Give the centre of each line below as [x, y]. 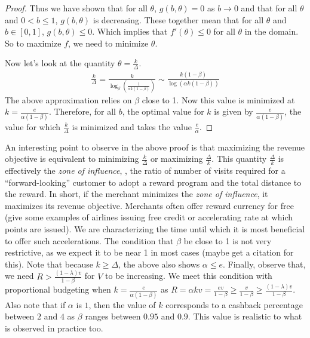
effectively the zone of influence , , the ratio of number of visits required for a [145, 170]
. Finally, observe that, [264, 264]
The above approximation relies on [68, 99]
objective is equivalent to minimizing [72, 159]
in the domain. [271, 31]
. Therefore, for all [82, 111]
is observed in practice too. [54, 328]
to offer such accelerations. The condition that [89, 240]
